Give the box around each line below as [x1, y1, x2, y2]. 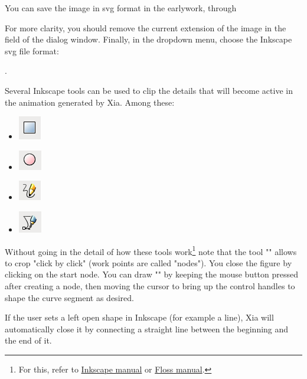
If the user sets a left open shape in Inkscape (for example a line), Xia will [5, 311, 274, 324]
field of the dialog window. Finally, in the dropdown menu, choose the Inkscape [5, 33, 292, 45]
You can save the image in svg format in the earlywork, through [5, 2, 237, 14]
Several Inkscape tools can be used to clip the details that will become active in [5, 84, 293, 96]
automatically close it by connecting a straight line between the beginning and [5, 322, 289, 335]
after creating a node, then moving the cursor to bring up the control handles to [5, 279, 295, 292]
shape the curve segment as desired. [5, 291, 134, 303]
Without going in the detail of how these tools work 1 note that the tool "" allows [5, 243, 297, 257]
